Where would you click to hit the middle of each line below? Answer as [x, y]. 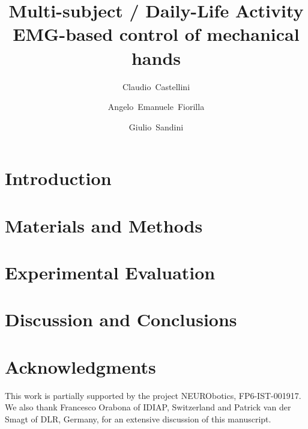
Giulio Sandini [156, 126]
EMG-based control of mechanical [156, 34]
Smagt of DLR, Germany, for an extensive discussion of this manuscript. [138, 418]
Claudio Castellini [156, 86]
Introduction [58, 178]
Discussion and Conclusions [121, 319]
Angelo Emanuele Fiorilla [156, 107]
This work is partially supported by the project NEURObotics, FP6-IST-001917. [153, 395]
